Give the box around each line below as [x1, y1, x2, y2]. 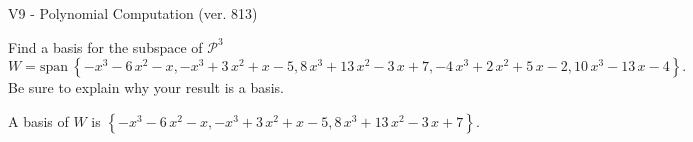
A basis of [8, 110, 69, 131]
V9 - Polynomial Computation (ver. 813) [8, 3, 258, 23]
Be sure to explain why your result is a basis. [8, 77, 285, 98]
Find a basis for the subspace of [8, 36, 203, 57]
